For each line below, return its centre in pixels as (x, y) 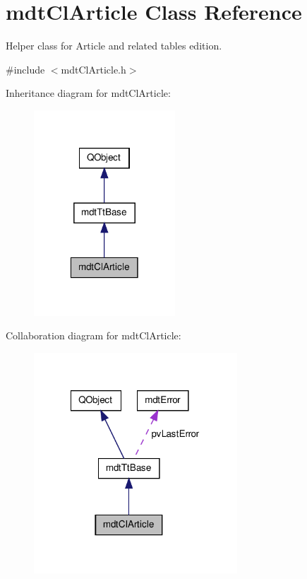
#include (25, 69)
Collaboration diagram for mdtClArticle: (94, 335)
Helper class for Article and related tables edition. (114, 46)
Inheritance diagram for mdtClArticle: (88, 93)
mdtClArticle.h (94, 69)
